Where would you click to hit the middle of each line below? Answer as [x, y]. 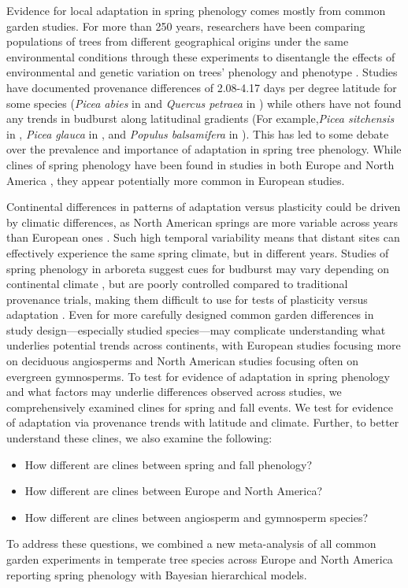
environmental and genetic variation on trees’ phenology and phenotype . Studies [202, 72]
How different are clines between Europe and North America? [174, 491]
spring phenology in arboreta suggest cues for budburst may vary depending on [198, 268]
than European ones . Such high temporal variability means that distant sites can [203, 237]
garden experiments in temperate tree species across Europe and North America [200, 559]
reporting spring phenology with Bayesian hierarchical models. [157, 574]
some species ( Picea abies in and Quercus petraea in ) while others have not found [204, 103]
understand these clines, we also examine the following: [139, 438]
